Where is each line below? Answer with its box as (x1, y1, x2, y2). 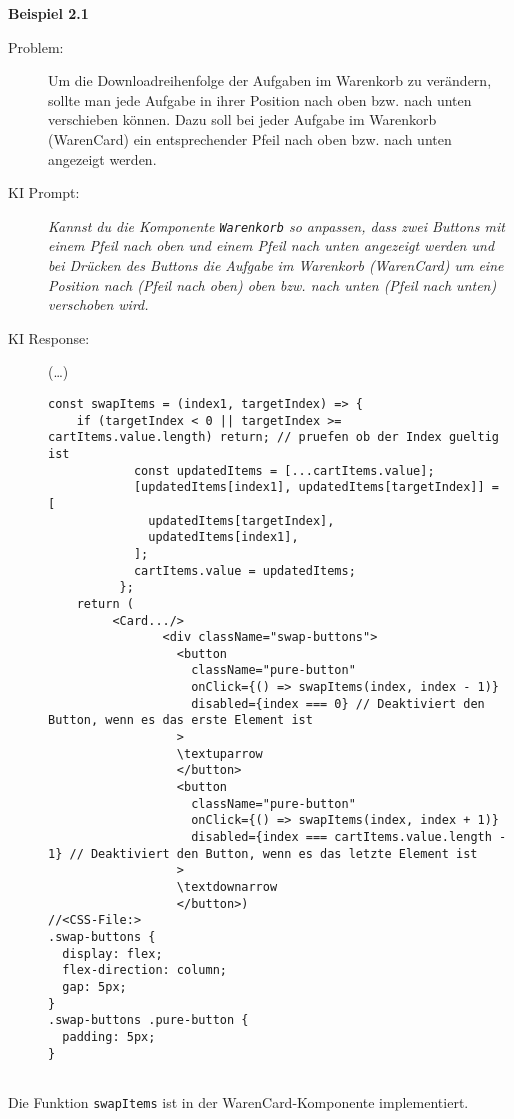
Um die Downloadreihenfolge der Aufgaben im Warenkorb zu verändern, (48, 70, 492, 91)
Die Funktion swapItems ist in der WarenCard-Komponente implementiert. (8, 1091, 469, 1112)
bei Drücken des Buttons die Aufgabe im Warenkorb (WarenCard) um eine (48, 255, 504, 275)
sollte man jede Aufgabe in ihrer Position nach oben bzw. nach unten (48, 89, 472, 110)
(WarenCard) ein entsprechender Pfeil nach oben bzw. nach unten (48, 128, 452, 149)
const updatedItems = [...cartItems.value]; (133, 463, 435, 478)
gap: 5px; (62, 979, 127, 994)
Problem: (8, 36, 64, 57)
